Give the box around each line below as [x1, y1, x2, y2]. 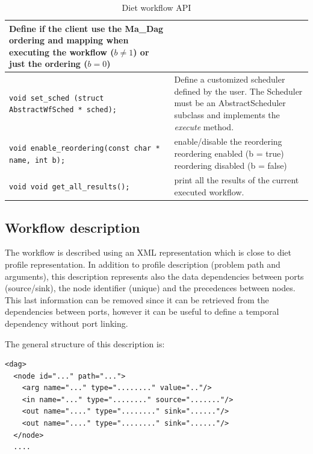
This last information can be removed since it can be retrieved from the [5, 293, 269, 306]
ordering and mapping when [9, 34, 129, 46]
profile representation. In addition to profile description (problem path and [5, 257, 280, 270]
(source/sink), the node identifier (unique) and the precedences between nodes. [5, 282, 296, 294]
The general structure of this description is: [5, 337, 165, 350]
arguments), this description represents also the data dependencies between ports [5, 270, 304, 282]
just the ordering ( [9, 57, 88, 70]
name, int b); [9, 156, 66, 165]
